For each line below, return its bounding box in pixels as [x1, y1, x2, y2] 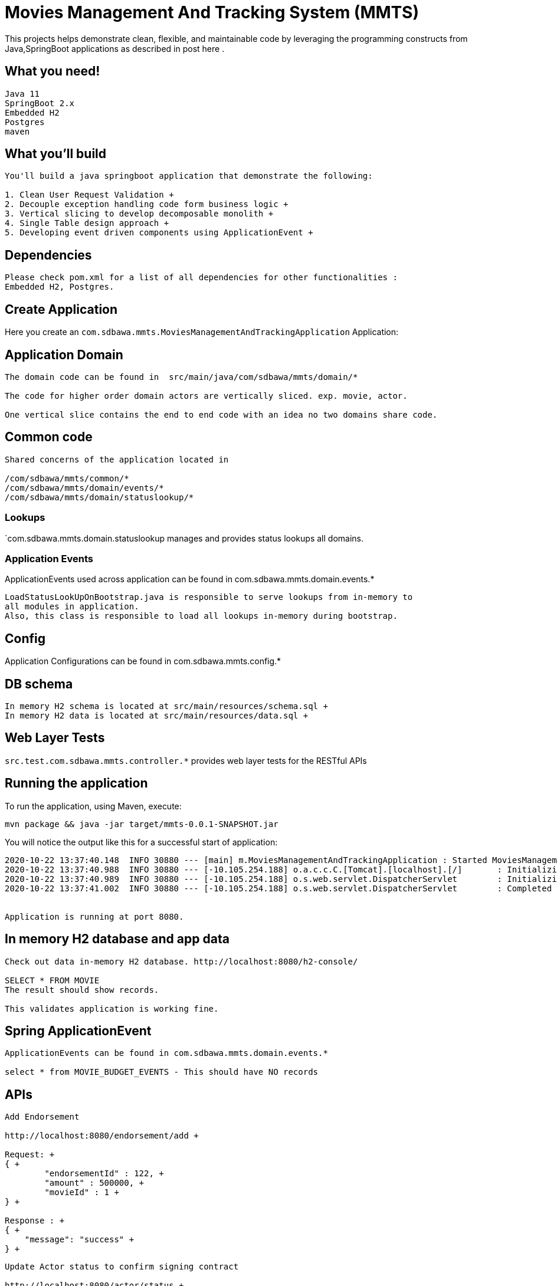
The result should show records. [5, 985, 159, 995]
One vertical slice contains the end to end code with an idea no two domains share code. [5, 409, 438, 419]
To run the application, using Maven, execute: [5, 801, 182, 811]
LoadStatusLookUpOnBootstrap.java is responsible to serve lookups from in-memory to [5, 592, 413, 602]
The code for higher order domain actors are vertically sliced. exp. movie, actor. [5, 391, 408, 401]
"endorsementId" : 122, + [44, 1169, 164, 1179]
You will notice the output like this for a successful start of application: [5, 836, 278, 847]
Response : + [5, 1216, 65, 1226]
